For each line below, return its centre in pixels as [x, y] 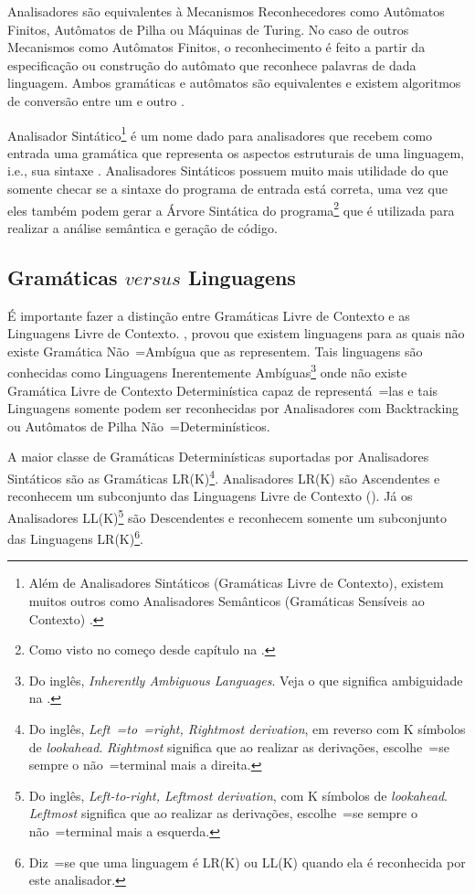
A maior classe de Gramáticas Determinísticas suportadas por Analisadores [218, 457]
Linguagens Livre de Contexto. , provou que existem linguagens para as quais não [236, 333]
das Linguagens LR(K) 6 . [75, 537]
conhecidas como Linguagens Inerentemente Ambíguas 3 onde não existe [207, 371]
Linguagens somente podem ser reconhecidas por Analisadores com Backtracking [233, 408]
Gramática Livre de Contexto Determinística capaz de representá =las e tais [223, 390]
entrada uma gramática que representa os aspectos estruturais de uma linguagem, [236, 152]
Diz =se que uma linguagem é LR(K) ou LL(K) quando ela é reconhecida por [247, 862]
